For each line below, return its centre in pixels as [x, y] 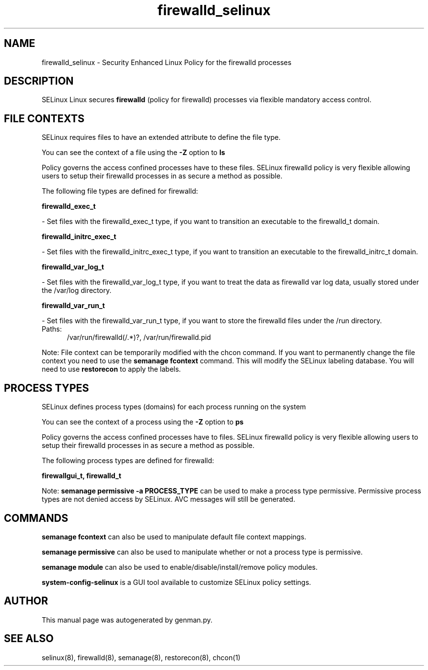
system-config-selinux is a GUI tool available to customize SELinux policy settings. [176, 582]
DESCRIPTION [39, 81]
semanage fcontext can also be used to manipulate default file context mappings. [174, 536]
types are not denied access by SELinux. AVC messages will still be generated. [169, 499]
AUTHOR [26, 601]
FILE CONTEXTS [44, 118]
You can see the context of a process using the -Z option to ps [143, 422]
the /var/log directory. [76, 290]
